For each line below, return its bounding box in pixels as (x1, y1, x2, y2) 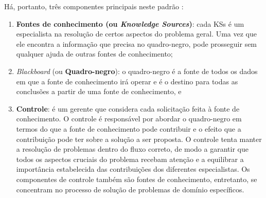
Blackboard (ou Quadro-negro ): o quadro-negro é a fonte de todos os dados (16, 65, 258, 76)
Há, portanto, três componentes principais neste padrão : (4, 1, 184, 11)
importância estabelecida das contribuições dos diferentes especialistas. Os (16, 164, 250, 174)
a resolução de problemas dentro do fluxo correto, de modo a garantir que (16, 143, 249, 154)
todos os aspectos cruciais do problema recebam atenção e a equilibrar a (16, 153, 244, 164)
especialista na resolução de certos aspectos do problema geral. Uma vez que (16, 28, 257, 39)
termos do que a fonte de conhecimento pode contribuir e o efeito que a (16, 123, 241, 134)
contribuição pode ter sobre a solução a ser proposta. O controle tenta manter (16, 133, 262, 144)
